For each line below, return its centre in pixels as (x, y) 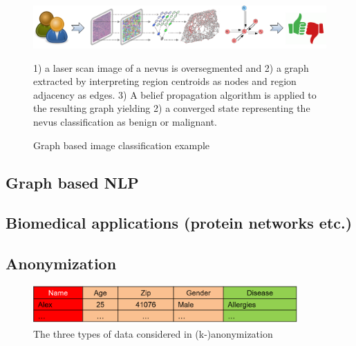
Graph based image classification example (122, 145)
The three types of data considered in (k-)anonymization (153, 334)
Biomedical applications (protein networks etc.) (179, 223)
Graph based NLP (72, 182)
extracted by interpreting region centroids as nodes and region (165, 81)
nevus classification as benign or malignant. (125, 121)
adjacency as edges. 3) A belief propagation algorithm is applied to (175, 94)
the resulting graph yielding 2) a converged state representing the (172, 108)
